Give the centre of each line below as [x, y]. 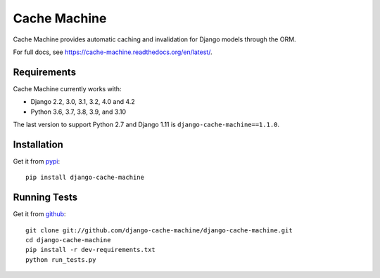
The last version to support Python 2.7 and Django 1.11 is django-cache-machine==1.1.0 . [146, 125]
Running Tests [45, 198]
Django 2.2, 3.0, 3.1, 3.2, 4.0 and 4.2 [83, 102]
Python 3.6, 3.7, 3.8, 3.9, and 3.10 [78, 112]
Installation [38, 144]
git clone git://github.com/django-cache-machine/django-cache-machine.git [159, 230]
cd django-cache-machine [68, 240]
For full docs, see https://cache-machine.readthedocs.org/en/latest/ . [113, 52]
